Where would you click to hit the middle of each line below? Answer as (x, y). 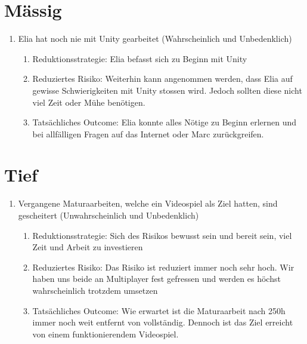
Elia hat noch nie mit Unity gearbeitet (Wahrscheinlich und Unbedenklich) (155, 39)
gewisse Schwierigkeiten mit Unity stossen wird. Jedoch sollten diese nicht (167, 90)
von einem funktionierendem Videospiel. (106, 334)
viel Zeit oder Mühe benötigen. (89, 102)
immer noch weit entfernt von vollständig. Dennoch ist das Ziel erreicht (163, 322)
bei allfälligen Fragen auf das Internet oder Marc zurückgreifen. (148, 133)
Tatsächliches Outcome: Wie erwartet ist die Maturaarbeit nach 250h (159, 310)
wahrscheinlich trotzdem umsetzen (95, 290)
